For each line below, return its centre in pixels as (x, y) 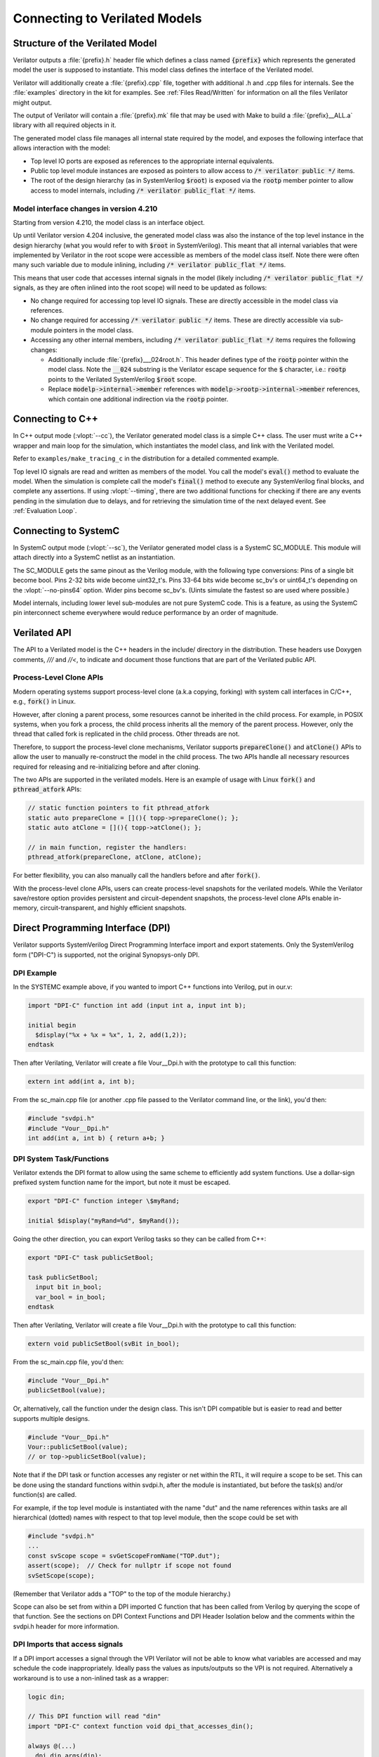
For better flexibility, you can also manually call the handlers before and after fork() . (137, 876)
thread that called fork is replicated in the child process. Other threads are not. (126, 734)
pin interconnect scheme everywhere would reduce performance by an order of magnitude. (146, 613)
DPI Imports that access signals (68, 1645)
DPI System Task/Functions (61, 1158)
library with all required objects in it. (65, 125)
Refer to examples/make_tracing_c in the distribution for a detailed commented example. (146, 459)
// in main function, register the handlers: (107, 847)
